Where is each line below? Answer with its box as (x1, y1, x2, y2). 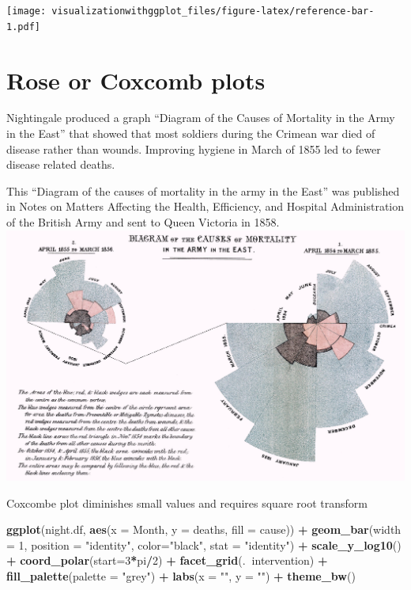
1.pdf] (6, 21, 40, 32)
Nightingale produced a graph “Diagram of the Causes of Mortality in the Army (6, 109, 395, 126)
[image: (6, 6, 47, 17)
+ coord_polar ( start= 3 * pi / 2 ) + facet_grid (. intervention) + (6, 552, 328, 569)
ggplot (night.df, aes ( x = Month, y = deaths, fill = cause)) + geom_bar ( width (6, 521, 402, 538)
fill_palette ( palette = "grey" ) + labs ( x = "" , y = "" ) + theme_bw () (6, 568, 356, 584)
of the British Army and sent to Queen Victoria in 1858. (6, 214, 280, 230)
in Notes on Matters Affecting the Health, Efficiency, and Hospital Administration (6, 198, 405, 215)
